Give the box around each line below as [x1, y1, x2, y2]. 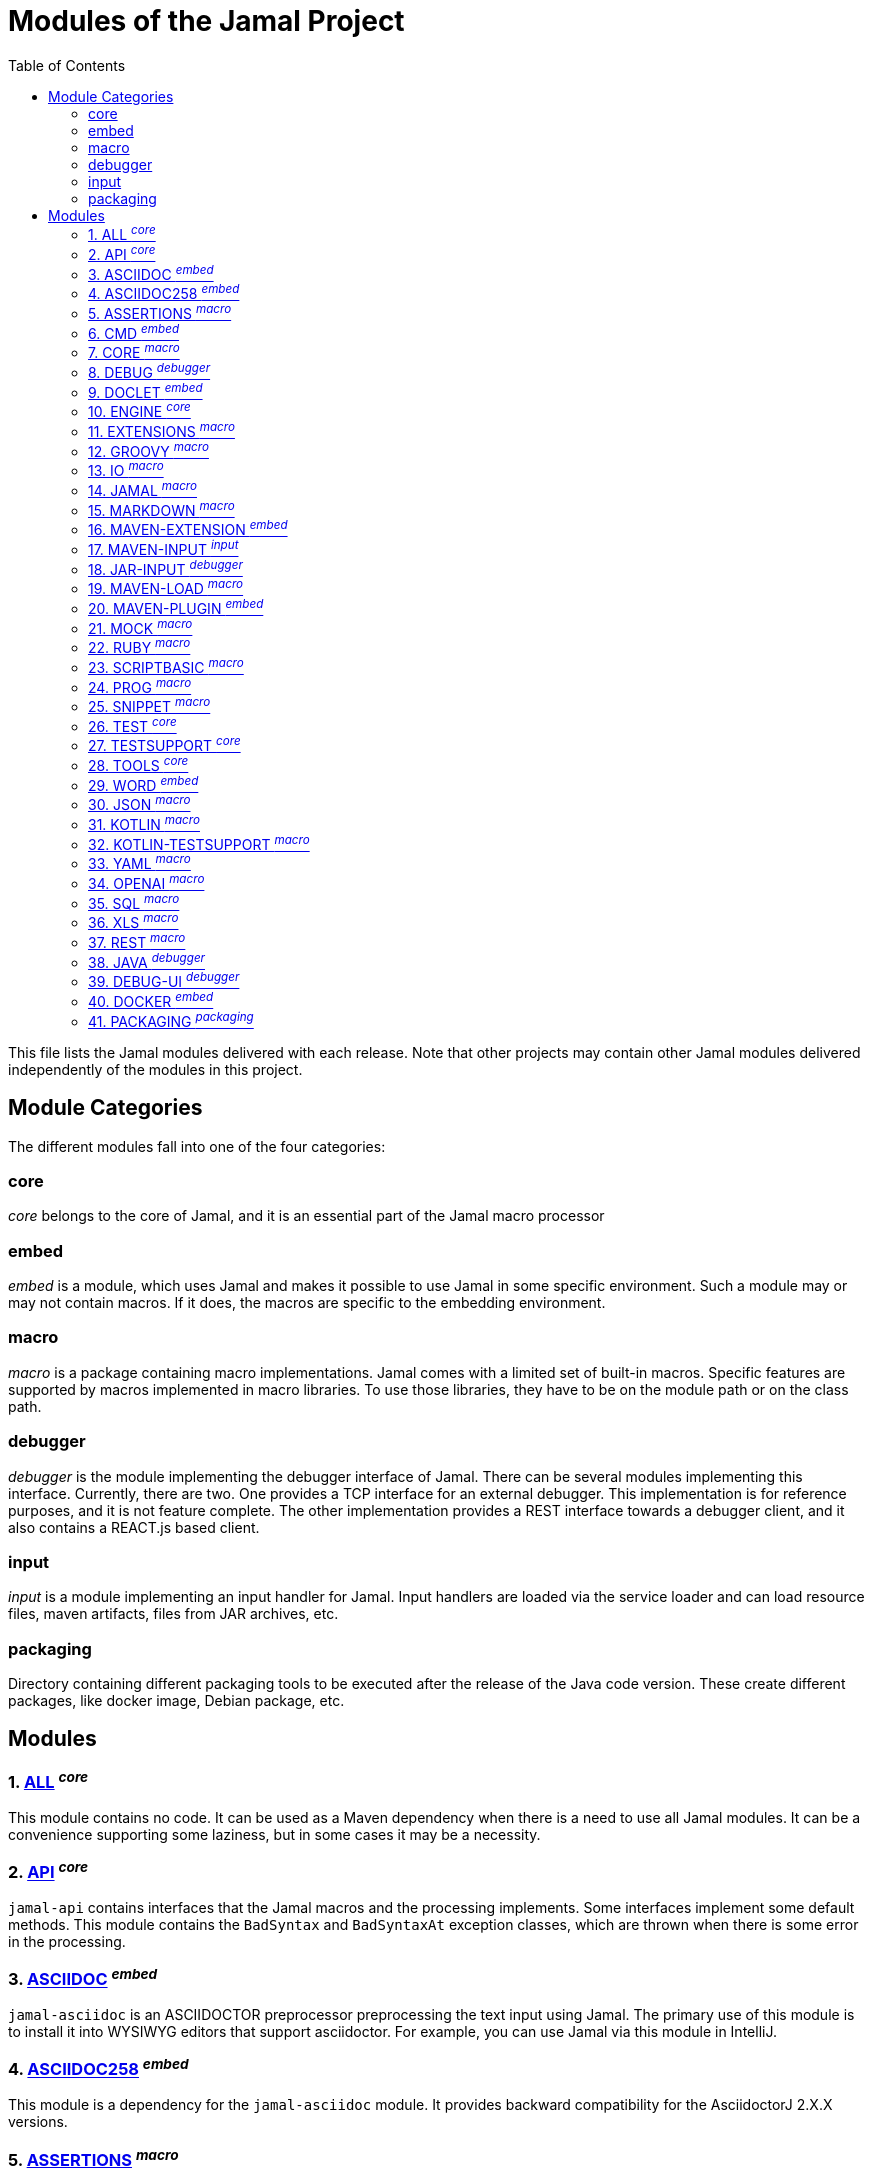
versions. [8, 2113, 68, 2131]
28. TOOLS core [88, 754, 189, 775]
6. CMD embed [88, 322, 180, 342]
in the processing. [8, 1932, 126, 1950]
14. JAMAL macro [88, 479, 198, 499]
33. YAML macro [88, 852, 191, 873]
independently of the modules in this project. [8, 1060, 303, 1078]
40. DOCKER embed [88, 990, 214, 1010]
